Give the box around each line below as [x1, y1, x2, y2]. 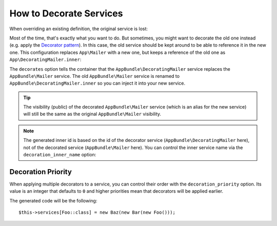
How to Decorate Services [9, 8, 123, 19]
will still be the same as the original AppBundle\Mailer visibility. [23, 111, 162, 117]
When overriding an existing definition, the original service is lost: [9, 26, 148, 32]
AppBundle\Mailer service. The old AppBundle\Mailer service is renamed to [9, 73, 180, 79]
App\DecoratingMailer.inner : [9, 56, 82, 63]
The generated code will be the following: [9, 197, 97, 203]
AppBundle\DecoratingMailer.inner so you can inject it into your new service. [9, 80, 186, 87]
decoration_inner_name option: [23, 152, 96, 158]
